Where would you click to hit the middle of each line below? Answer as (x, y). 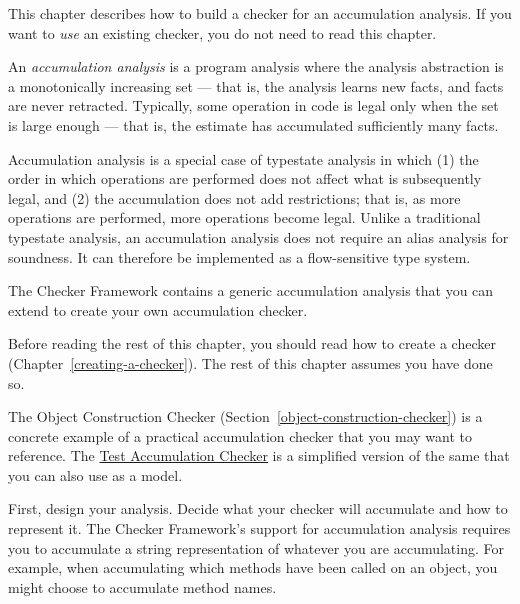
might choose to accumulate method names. (142, 586)
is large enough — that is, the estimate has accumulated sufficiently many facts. (253, 124)
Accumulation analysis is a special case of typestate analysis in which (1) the (243, 158)
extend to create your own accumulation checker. (158, 309)
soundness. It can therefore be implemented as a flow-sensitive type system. (239, 256)
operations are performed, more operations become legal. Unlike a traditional (244, 217)
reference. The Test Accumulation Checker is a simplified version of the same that (259, 455)
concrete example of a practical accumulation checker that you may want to (240, 435)
